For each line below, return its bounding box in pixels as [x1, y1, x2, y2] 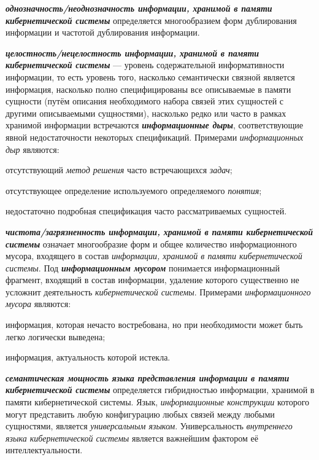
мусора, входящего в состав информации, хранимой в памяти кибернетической [6, 249, 302, 262]
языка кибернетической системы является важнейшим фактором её [6, 431, 258, 444]
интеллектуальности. [6, 443, 83, 456]
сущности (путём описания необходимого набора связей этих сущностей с [6, 95, 284, 107]
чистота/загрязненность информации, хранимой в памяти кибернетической [6, 225, 313, 238]
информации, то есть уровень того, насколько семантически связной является [6, 70, 295, 83]
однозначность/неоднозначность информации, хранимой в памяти [6, 2, 272, 14]
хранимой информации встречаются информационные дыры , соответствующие [6, 119, 304, 131]
